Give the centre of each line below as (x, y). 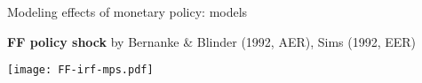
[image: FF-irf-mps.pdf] (80, 70)
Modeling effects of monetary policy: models (127, 11)
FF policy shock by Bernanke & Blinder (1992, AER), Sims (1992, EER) (212, 41)
